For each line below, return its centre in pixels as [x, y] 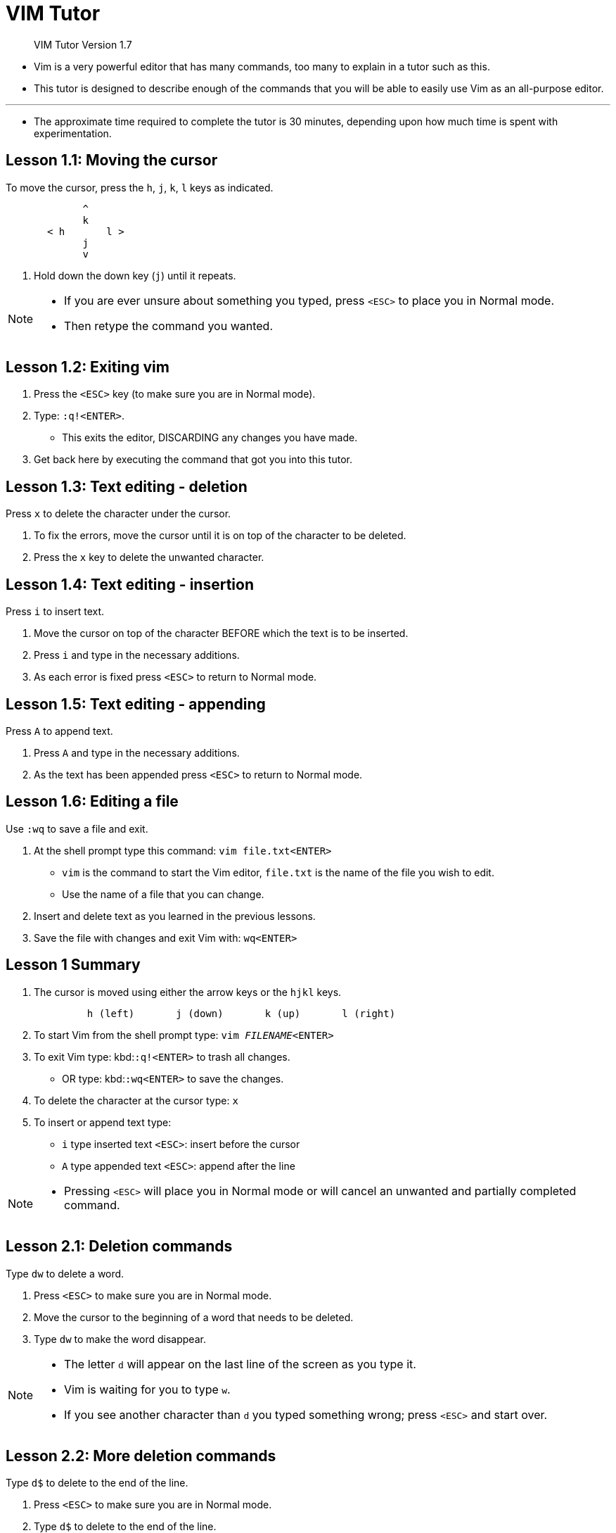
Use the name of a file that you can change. [163, 894]
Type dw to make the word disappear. [120, 1339]
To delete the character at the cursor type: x [136, 1100]
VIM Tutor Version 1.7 [83, 44]
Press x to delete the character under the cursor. [118, 514]
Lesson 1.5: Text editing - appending [136, 704]
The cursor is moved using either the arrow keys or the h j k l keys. [188, 992]
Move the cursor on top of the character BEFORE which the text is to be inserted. [221, 633]
